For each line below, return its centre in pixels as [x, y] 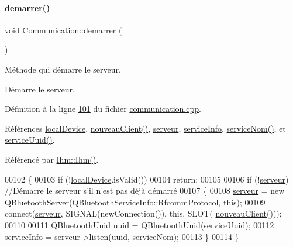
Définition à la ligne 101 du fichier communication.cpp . [103, 109]
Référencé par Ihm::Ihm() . [52, 159]
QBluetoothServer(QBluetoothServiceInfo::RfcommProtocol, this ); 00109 [135, 202]
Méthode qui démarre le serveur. [63, 69]
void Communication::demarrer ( [63, 30]
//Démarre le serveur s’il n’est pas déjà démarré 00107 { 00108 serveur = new [145, 191]
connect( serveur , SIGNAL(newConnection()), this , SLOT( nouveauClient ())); [143, 213]
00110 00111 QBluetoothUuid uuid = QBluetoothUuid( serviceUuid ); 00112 [139, 224]
